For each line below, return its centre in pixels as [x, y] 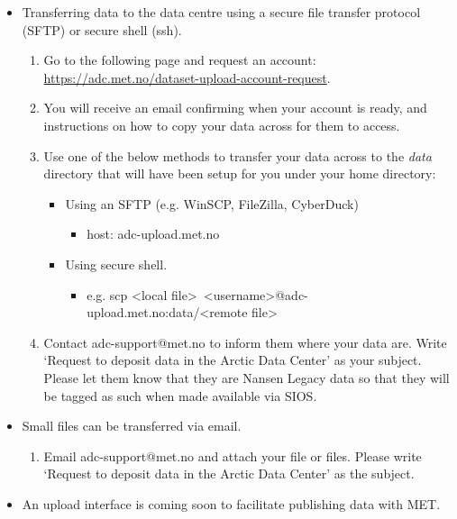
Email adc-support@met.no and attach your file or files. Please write [233, 455]
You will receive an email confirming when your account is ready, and [235, 108]
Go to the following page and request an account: [180, 60]
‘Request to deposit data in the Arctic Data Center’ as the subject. [229, 473]
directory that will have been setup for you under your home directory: [240, 173]
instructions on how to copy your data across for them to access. [222, 125]
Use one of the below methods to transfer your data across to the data [238, 155]
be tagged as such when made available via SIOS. [180, 395]
